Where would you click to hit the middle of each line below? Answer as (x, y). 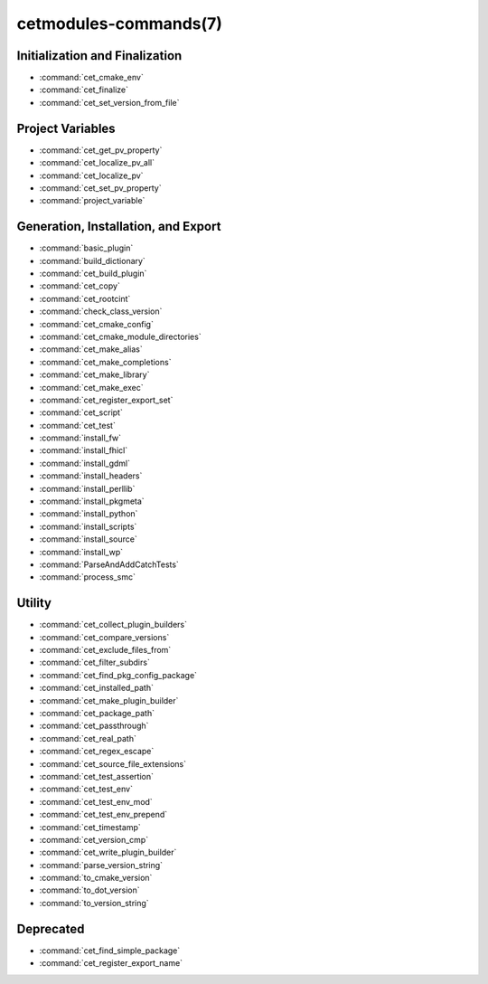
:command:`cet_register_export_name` (111, 963)
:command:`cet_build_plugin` (93, 273)
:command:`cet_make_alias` (91, 349)
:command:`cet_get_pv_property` (101, 150)
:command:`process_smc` (87, 577)
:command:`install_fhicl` (84, 450)
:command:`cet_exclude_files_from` (105, 650)
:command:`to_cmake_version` (96, 878)
